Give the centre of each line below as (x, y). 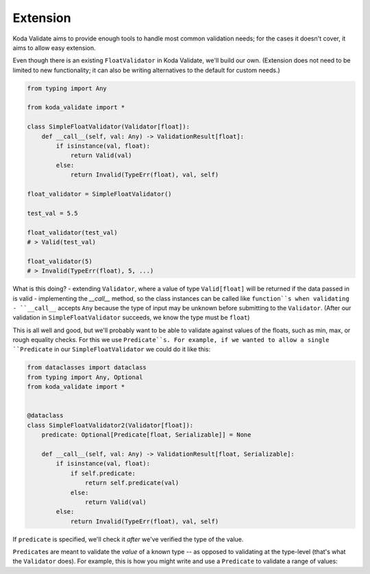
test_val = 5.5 (52, 213)
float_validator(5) (60, 261)
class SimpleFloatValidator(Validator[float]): (108, 127)
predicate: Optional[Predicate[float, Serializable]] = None (146, 435)
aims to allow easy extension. (54, 47)
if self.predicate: (103, 473)
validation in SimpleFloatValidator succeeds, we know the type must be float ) (131, 318)
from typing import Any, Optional (85, 377)
